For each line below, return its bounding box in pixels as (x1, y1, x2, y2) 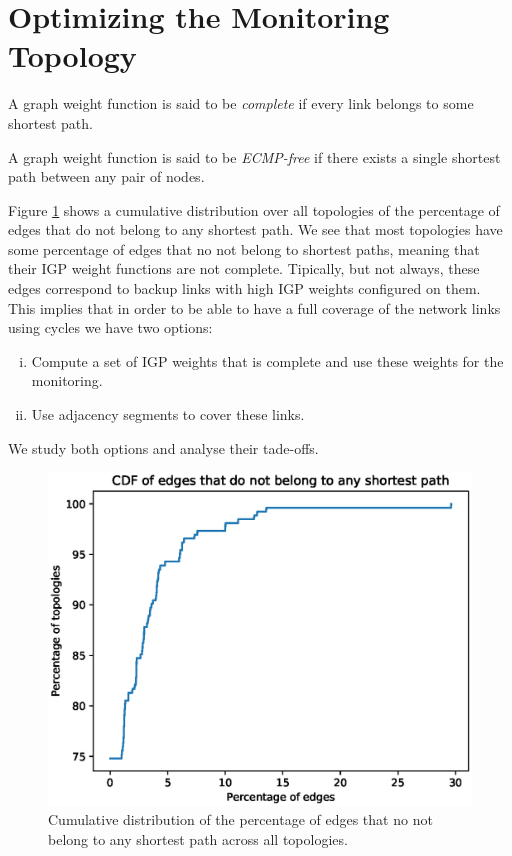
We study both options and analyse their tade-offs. (8, 437, 319, 458)
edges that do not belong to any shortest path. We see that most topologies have (8, 219, 503, 240)
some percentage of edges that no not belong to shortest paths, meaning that (8, 238, 480, 259)
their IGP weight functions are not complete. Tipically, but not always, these (8, 258, 480, 279)
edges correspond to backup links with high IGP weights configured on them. (8, 278, 481, 299)
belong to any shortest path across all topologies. (48, 828, 348, 849)
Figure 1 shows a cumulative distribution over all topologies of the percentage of (8, 199, 500, 220)
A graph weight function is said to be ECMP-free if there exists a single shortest (8, 146, 501, 167)
